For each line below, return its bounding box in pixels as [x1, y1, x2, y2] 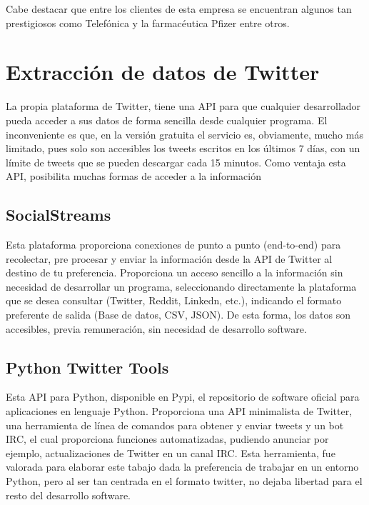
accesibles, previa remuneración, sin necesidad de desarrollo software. [6, 321, 307, 336]
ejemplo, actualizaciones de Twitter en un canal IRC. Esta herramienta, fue [6, 445, 335, 460]
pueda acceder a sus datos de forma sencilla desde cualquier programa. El [6, 112, 328, 127]
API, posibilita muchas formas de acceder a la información [6, 169, 261, 184]
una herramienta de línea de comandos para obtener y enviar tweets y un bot [6, 417, 344, 432]
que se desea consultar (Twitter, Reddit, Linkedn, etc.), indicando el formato [6, 293, 342, 308]
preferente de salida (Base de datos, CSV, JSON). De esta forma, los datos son [6, 307, 351, 322]
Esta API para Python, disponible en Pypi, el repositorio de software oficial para [6, 389, 360, 404]
